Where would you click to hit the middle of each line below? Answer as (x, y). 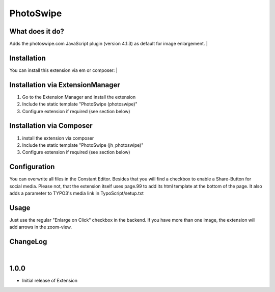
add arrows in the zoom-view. (41, 227)
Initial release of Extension (50, 281)
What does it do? (37, 31)
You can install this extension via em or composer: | (64, 70)
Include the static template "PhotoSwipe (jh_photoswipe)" (83, 145)
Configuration (32, 167)
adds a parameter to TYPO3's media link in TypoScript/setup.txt (77, 193)
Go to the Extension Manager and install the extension (79, 97)
